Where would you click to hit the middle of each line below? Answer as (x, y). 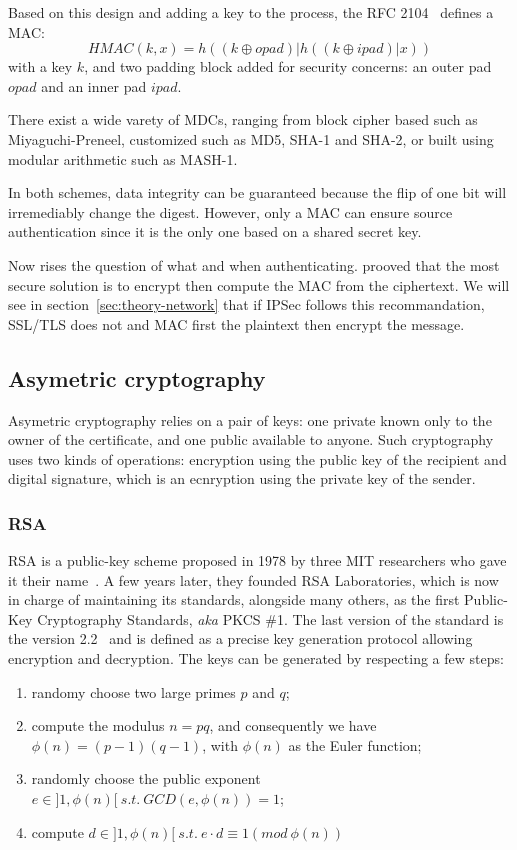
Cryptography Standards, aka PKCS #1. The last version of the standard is (270, 618)
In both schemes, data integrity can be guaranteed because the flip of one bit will (257, 192)
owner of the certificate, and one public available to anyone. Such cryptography (251, 439)
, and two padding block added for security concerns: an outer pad (288, 66)
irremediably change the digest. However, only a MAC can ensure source (230, 211)
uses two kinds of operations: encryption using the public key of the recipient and (257, 458)
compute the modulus (98, 725)
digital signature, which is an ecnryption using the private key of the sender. (242, 478)
